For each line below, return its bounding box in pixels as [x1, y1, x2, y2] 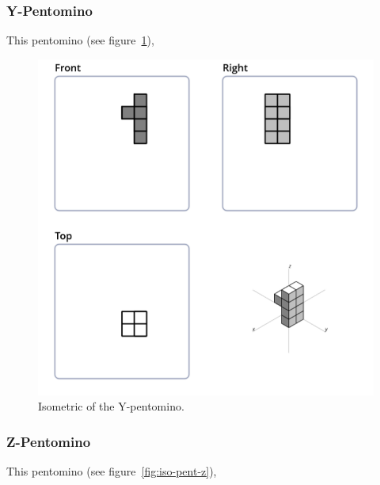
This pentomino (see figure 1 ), [6, 32, 154, 48]
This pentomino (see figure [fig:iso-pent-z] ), [6, 463, 217, 479]
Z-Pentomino [6, 431, 91, 451]
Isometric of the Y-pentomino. [38, 398, 184, 414]
